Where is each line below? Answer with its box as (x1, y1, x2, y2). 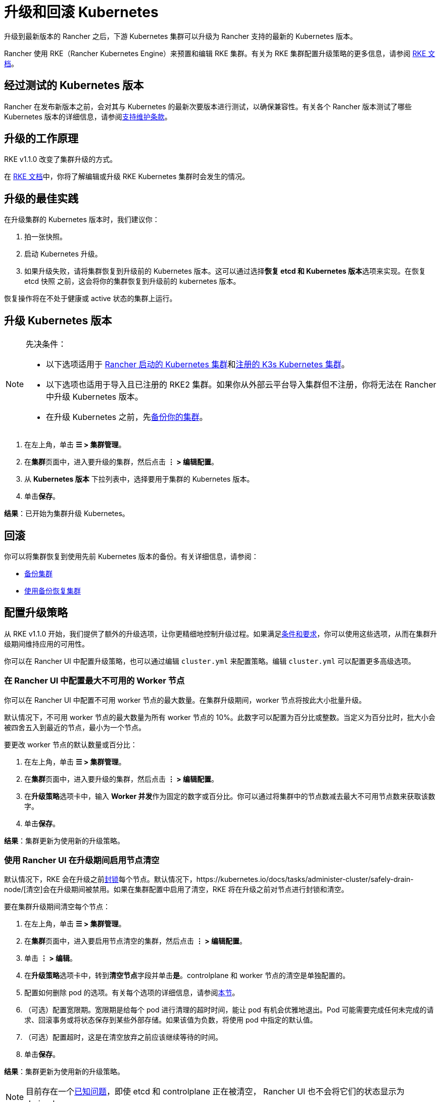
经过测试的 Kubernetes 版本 (4, 79, 144, 92)
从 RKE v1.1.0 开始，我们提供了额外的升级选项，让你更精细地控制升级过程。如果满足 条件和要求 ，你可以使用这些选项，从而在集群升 (4, 629, 437, 638)
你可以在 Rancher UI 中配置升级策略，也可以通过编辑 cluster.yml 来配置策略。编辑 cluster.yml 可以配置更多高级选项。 (4, 656, 415, 665)
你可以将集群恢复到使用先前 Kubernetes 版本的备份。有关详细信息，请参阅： (4, 552, 259, 561)
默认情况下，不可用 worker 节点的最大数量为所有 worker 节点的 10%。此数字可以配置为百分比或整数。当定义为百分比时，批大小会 (4, 712, 435, 722)
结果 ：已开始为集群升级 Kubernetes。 (4, 509, 129, 518)
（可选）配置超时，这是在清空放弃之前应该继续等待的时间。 (24, 1033, 222, 1042)
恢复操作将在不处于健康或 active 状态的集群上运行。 (4, 294, 177, 303)
